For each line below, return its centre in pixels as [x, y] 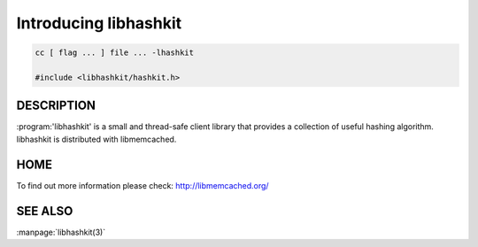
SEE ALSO [45, 211]
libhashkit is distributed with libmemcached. [96, 139]
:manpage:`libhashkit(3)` [61, 232]
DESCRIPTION [56, 106]
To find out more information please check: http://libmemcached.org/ [143, 185]
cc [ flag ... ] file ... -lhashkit [115, 53]
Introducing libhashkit [99, 23]
